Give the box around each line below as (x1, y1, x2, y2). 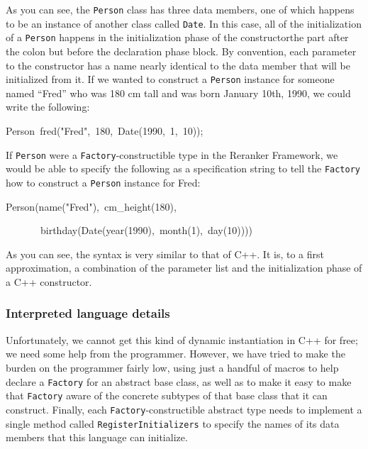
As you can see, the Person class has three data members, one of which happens (6, 2, 355, 16)
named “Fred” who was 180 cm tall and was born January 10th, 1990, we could (6, 85, 351, 100)
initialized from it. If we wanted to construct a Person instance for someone (6, 72, 335, 87)
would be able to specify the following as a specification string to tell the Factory (6, 161, 361, 176)
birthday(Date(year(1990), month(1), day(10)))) (40, 223, 252, 238)
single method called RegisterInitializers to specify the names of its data (6, 416, 340, 431)
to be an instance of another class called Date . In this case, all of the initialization (6, 16, 362, 31)
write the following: (6, 99, 90, 114)
